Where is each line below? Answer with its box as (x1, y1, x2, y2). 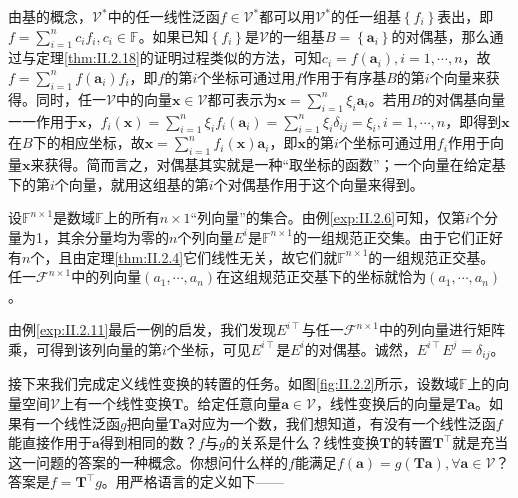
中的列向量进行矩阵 (378, 319, 505, 340)
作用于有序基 (302, 66, 387, 87)
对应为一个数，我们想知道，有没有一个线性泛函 (187, 412, 496, 433)
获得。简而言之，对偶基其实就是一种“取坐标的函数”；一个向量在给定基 (44, 154, 506, 175)
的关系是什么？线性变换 (225, 432, 380, 453)
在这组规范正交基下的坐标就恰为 (216, 266, 427, 287)
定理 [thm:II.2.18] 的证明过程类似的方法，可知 (35, 47, 322, 68)
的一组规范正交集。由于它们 (293, 226, 475, 247)
